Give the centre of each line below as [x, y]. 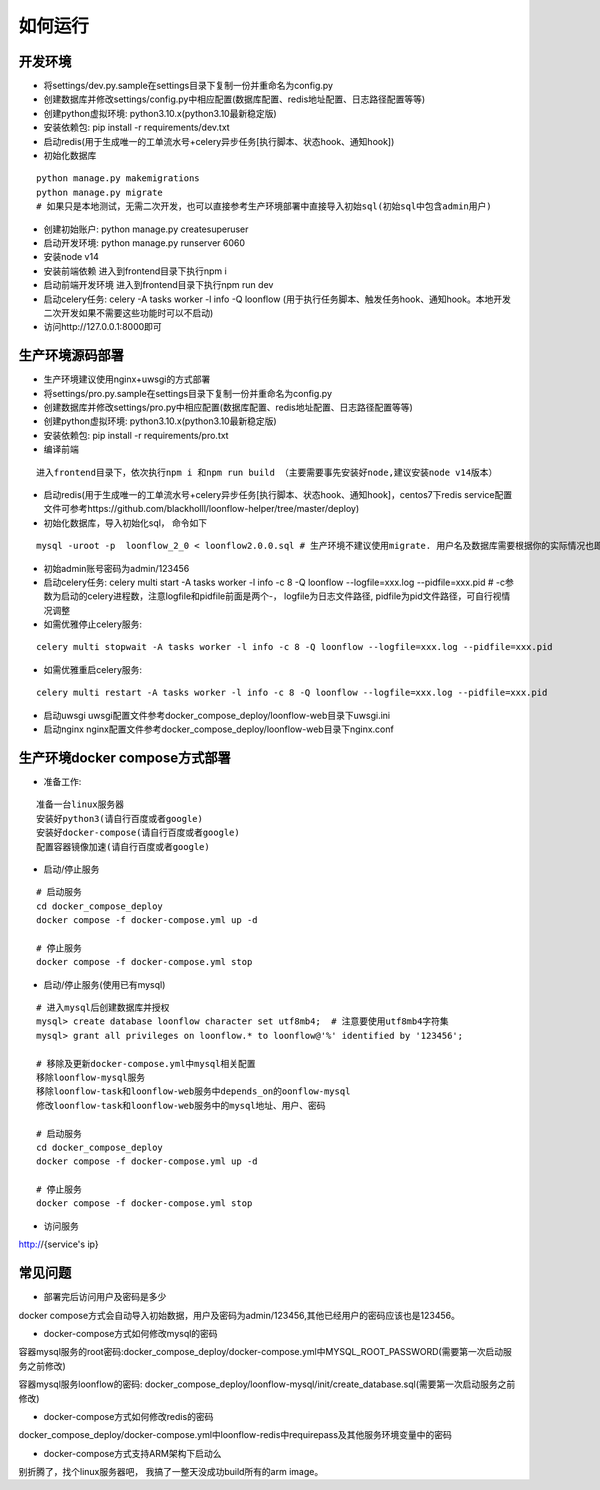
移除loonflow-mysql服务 [91, 1077]
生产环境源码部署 [71, 355]
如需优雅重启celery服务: [93, 669]
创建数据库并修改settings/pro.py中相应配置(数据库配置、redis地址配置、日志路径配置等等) [228, 407]
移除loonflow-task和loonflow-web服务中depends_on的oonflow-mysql [193, 1091]
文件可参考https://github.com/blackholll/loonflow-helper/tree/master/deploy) [201, 509]
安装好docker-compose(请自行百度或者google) [138, 833]
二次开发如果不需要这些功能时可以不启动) [128, 312]
